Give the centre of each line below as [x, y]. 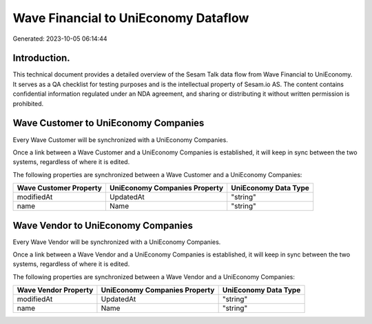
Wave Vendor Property [55, 290]
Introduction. [41, 58]
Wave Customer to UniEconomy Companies [108, 123]
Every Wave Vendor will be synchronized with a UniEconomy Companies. [117, 242]
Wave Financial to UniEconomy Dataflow [131, 18]
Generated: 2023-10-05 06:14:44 [60, 39]
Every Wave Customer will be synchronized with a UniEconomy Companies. [121, 140]
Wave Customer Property [60, 188]
